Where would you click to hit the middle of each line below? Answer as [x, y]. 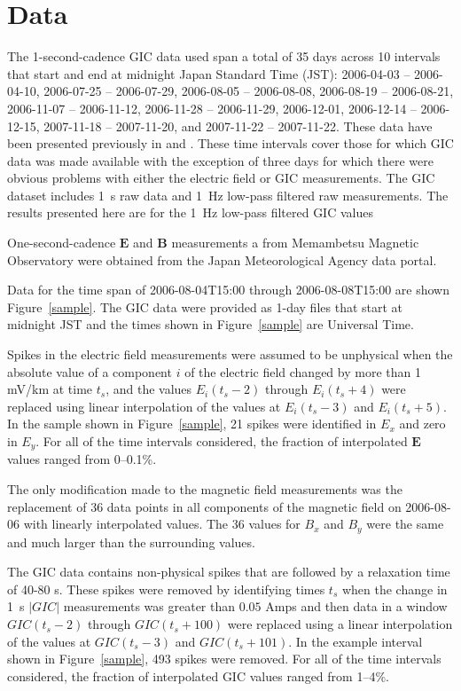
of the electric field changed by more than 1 [303, 371]
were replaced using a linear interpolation [340, 624]
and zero [422, 424]
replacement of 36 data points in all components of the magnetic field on [204, 506]
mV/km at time [50, 389]
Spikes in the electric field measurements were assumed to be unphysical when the [230, 354]
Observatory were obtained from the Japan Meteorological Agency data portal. [222, 259]
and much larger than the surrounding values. [131, 542]
